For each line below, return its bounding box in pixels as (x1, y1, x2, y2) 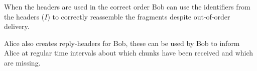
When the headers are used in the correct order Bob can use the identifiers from (4, 1, 250, 11)
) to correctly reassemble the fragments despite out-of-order (47, 11, 230, 21)
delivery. (4, 21, 30, 31)
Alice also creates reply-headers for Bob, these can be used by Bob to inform (4, 37, 240, 48)
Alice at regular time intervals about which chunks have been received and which (4, 47, 253, 58)
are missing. (4, 57, 41, 67)
